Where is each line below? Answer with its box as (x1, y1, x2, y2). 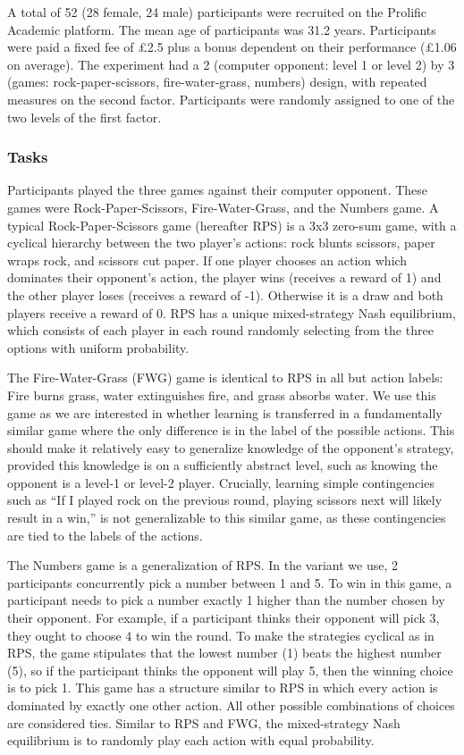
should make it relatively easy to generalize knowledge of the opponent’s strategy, (7, 438, 454, 457)
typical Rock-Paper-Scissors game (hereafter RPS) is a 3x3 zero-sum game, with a (7, 215, 457, 234)
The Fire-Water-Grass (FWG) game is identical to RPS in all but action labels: (7, 368, 443, 387)
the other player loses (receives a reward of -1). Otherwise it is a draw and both (7, 285, 443, 304)
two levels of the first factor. (7, 107, 162, 126)
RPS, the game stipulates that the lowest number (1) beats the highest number (7, 643, 442, 662)
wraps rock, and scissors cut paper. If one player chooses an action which (7, 250, 408, 269)
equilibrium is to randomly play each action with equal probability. (7, 731, 375, 750)
